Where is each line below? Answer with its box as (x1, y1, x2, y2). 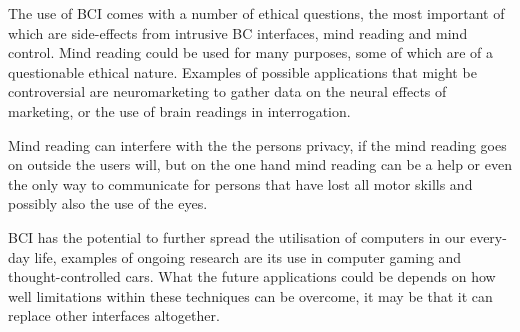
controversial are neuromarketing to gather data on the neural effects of (8, 81, 447, 102)
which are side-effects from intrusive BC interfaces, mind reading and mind (8, 22, 468, 43)
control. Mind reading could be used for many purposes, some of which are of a (8, 42, 494, 63)
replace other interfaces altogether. (8, 305, 220, 326)
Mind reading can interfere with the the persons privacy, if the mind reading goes (8, 134, 507, 155)
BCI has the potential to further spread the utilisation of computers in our (8, 226, 466, 247)
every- (469, 226, 507, 247)
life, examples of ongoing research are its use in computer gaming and (34, 246, 462, 267)
